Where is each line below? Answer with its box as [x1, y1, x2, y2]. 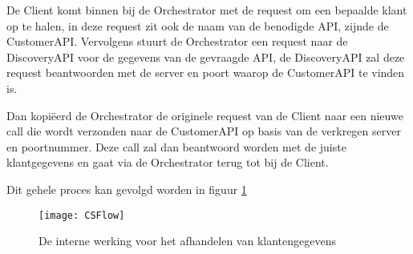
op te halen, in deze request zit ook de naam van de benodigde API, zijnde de [6, 17, 389, 34]
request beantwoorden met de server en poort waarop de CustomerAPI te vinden [6, 64, 405, 81]
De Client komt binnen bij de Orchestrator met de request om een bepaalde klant [6, 2, 407, 18]
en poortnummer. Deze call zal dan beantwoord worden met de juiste [6, 138, 346, 155]
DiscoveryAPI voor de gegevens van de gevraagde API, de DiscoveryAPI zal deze [6, 48, 405, 65]
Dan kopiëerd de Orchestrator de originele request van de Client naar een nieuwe [6, 107, 403, 123]
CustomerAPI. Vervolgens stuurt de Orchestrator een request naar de [6, 33, 348, 50]
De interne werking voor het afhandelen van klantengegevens [38, 232, 336, 249]
